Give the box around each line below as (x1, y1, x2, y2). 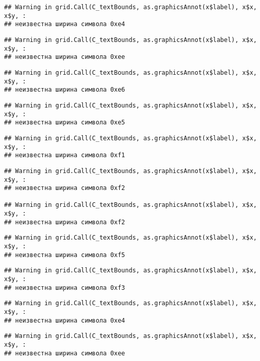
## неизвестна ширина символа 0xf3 (4, 284, 125, 291)
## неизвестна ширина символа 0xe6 (4, 86, 125, 94)
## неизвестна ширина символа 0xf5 (4, 251, 125, 259)
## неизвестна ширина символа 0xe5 (4, 119, 125, 126)
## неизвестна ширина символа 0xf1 (4, 152, 125, 159)
